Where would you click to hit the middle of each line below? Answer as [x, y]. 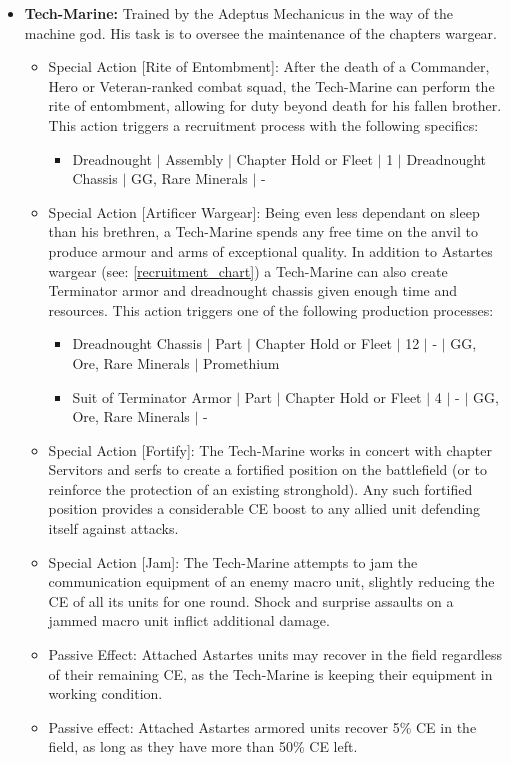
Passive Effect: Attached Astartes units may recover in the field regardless [275, 654]
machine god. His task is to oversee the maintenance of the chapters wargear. [260, 32]
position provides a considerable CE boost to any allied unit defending [264, 508]
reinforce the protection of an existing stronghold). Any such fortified [260, 488]
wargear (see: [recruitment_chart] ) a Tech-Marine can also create [248, 270]
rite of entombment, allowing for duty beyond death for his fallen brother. [275, 105]
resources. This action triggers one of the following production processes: [271, 309]
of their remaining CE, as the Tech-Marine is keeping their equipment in [270, 673]
